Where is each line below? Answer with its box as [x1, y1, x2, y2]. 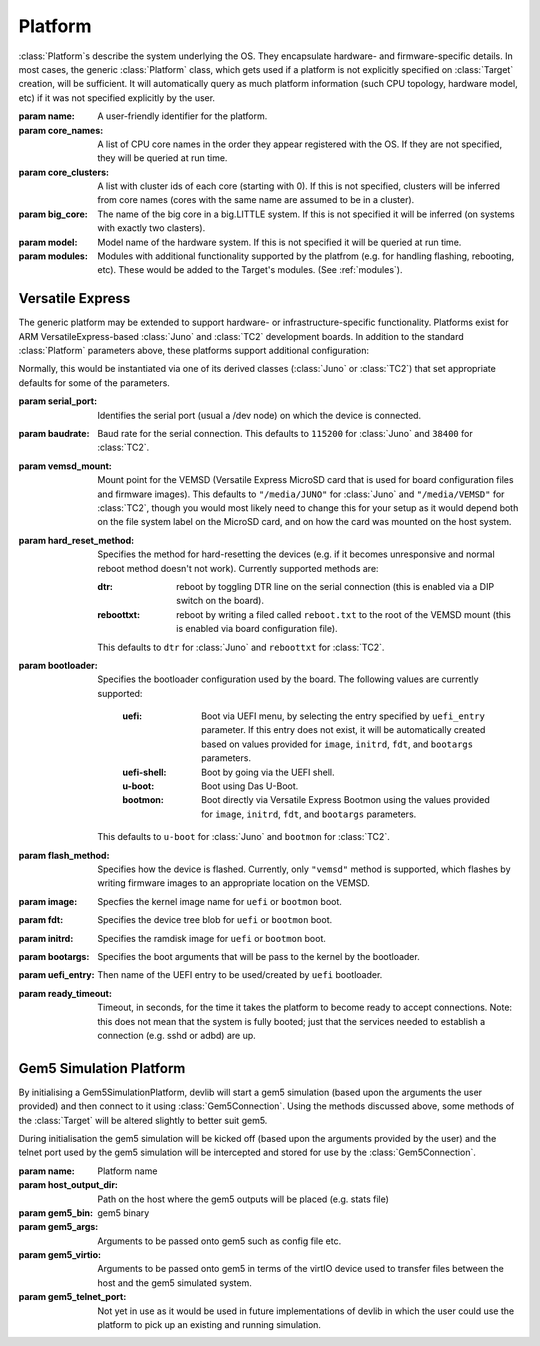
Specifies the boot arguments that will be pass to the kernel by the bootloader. [97, 950, 420, 962]
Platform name [97, 1165, 158, 1177]
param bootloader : [18, 659, 99, 671]
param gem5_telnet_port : [18, 1291, 127, 1303]
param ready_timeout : [18, 987, 112, 999]
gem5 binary [97, 1206, 150, 1219]
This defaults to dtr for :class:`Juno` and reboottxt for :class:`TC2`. [97, 641, 385, 653]
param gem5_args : [18, 1221, 99, 1233]
